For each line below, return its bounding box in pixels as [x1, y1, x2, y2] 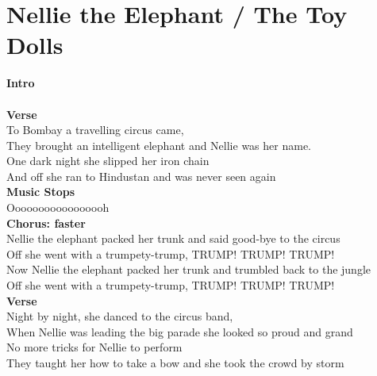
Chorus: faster [6, 214, 86, 231]
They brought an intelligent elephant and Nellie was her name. [6, 136, 311, 153]
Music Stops [6, 183, 75, 200]
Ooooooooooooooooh [6, 199, 110, 216]
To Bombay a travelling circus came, [6, 121, 184, 138]
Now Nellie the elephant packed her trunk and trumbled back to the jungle [6, 261, 371, 278]
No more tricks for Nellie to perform [6, 339, 183, 355]
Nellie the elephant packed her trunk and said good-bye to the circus [6, 230, 340, 247]
